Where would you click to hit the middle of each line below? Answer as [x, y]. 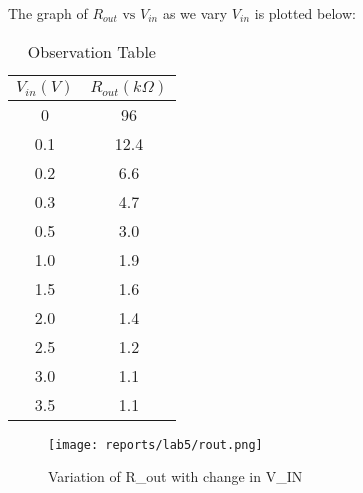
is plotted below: [305, 13]
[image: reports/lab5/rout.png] [155, 444]
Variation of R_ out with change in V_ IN [175, 476]
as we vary [195, 13]
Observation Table [91, 51]
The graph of [48, 13]
